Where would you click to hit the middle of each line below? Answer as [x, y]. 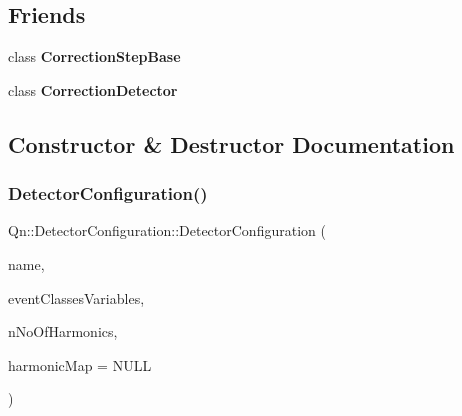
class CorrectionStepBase [94, 56]
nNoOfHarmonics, [63, 331]
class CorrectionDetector [93, 89]
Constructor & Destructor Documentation [231, 143]
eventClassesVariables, [76, 297]
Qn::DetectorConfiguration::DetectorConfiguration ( [167, 230]
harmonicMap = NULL [80, 364]
